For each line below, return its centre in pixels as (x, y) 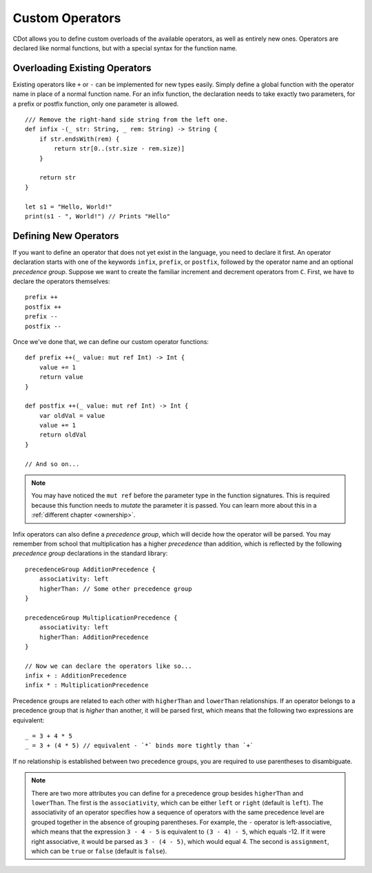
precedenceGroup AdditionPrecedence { (91, 569)
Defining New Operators (66, 236)
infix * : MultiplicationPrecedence (87, 685)
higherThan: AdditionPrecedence (94, 637)
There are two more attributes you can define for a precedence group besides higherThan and (167, 793)
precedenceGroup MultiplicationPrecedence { (102, 617)
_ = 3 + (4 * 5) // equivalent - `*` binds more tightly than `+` (139, 746)
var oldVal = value (72, 415)
